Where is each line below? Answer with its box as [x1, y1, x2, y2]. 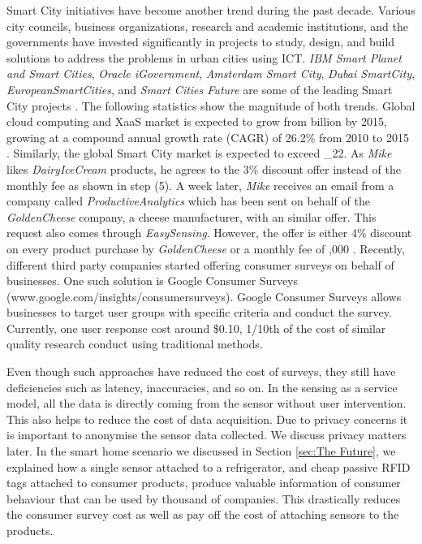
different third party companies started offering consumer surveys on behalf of [6, 256, 394, 273]
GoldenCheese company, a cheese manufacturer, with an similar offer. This [6, 208, 377, 225]
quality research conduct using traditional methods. [6, 335, 263, 352]
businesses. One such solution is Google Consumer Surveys [6, 272, 299, 289]
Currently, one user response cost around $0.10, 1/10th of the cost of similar [6, 319, 386, 336]
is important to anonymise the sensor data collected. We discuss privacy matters [6, 426, 407, 443]
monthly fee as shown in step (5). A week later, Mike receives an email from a [6, 176, 394, 193]
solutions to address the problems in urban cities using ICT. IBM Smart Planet [6, 49, 402, 66]
